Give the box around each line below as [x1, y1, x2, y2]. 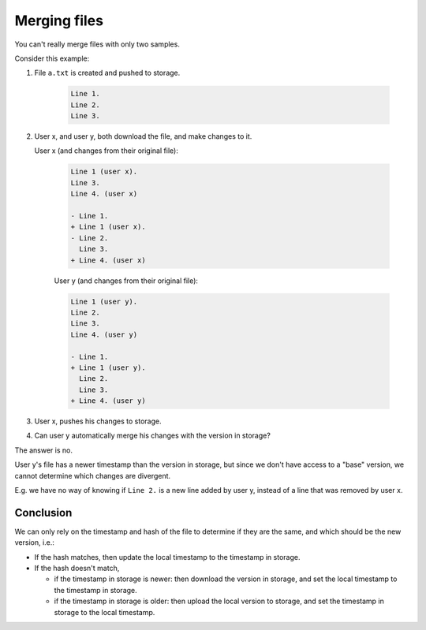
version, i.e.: [14, 538, 55, 547]
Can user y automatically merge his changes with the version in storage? [34, 431, 271, 441]
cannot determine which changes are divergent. [14, 471, 171, 480]
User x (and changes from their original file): [34, 146, 179, 155]
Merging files [14, 12, 104, 29]
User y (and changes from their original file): [54, 276, 199, 285]
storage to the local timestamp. [54, 607, 155, 617]
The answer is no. [14, 445, 73, 455]
